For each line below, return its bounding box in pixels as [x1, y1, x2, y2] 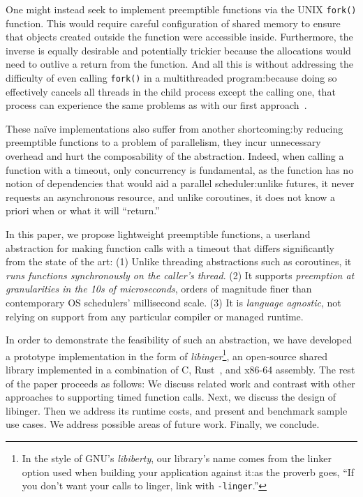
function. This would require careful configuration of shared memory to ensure [6, 15, 341, 30]
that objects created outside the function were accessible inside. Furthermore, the [6, 29, 353, 44]
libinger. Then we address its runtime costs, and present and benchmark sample [6, 403, 348, 417]
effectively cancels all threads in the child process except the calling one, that [6, 84, 336, 98]
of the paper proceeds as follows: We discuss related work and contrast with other [6, 376, 355, 390]
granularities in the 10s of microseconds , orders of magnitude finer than [6, 281, 312, 296]
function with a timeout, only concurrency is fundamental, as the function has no [6, 162, 354, 177]
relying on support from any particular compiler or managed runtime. [6, 309, 304, 323]
